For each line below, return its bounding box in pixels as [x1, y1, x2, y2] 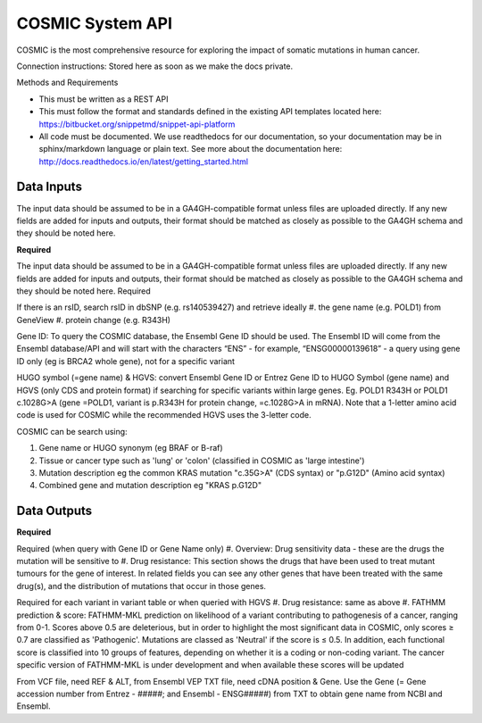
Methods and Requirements [16, 77, 119, 88]
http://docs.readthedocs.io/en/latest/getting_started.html [38, 156, 249, 167]
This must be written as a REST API [38, 94, 169, 104]
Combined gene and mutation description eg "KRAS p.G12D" [38, 480, 262, 491]
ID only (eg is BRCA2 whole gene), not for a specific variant [16, 355, 236, 366]
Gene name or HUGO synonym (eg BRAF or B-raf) [38, 443, 223, 453]
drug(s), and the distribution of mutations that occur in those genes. [16, 580, 267, 591]
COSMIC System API [16, 13, 173, 33]
